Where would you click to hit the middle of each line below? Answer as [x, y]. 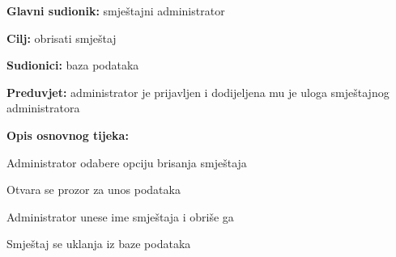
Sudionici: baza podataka [73, 65]
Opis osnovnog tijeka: [68, 135]
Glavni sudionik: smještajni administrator [116, 11]
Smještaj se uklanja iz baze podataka [99, 244]
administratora [43, 108]
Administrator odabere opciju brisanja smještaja [127, 162]
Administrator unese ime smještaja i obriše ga [120, 216]
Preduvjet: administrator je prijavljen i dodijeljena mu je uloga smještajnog [198, 92]
